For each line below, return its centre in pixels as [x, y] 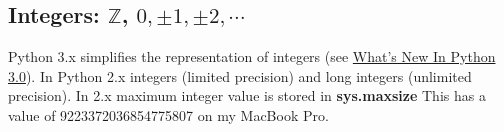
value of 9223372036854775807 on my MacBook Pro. [168, 114]
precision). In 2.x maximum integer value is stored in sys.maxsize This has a [247, 95]
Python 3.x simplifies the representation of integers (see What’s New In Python [252, 56]
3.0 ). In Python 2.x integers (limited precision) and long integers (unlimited [240, 75]
